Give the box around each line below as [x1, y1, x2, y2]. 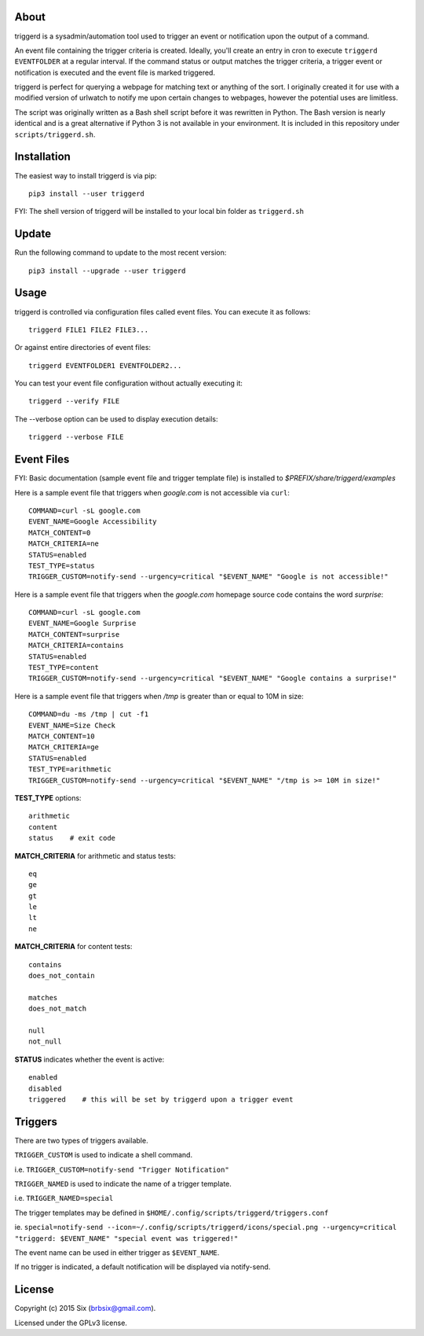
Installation [14, 150, 71, 164]
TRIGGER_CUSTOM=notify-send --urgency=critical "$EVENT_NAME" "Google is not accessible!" [28, 572, 389, 581]
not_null [28, 1037, 62, 1046]
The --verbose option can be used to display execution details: [14, 414, 218, 424]
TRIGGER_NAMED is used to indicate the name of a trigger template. [14, 1180, 232, 1188]
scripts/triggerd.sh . [14, 130, 96, 139]
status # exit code [28, 834, 116, 843]
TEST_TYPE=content [28, 663, 100, 672]
